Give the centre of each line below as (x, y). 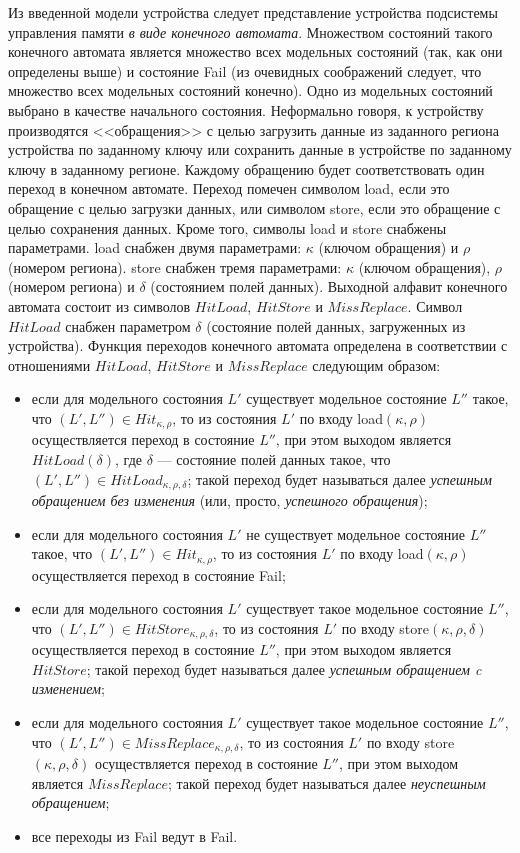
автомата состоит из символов (99, 305)
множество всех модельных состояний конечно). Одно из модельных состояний (250, 90)
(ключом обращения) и (388, 247)
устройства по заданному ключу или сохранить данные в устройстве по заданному (260, 149)
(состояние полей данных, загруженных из (336, 325)
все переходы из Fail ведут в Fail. (134, 835)
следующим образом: (376, 364)
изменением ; (68, 688)
